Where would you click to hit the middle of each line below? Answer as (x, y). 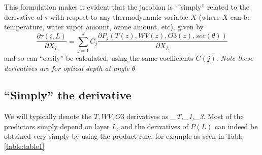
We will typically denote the (48, 116)
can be (240, 16)
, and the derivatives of (152, 126)
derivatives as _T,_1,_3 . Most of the (185, 116)
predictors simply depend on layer (57, 126)
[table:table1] (24, 146)
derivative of (23, 16)
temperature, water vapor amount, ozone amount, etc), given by (104, 27)
